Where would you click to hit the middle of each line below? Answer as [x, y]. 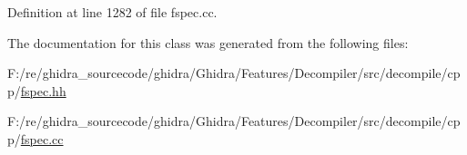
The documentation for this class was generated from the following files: [208, 42]
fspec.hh [43, 90]
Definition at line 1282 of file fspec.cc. [112, 12]
